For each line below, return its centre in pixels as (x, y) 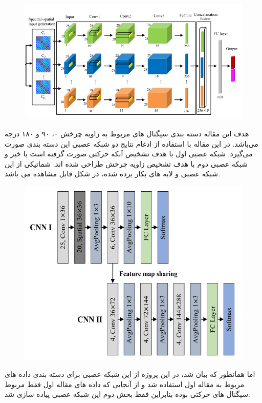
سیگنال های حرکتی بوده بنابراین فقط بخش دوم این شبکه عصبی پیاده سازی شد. (127, 394)
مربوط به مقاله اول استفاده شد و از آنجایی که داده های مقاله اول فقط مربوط (125, 384)
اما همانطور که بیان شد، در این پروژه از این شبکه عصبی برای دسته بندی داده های (130, 374)
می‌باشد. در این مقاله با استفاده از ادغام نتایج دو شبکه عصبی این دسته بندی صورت (132, 143)
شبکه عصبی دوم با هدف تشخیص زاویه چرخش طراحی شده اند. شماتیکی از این (126, 163)
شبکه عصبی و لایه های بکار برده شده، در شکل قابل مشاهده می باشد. (112, 174)
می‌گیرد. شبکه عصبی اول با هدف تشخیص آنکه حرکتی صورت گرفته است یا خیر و (129, 154)
